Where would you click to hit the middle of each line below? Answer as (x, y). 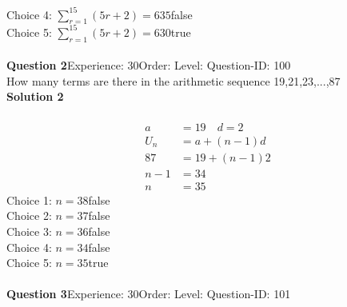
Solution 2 (35, 96)
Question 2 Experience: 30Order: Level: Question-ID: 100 (149, 65)
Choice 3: (29, 231)
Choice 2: (29, 215)
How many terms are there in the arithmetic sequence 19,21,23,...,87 (173, 80)
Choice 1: (29, 199)
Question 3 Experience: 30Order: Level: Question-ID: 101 (149, 294)
